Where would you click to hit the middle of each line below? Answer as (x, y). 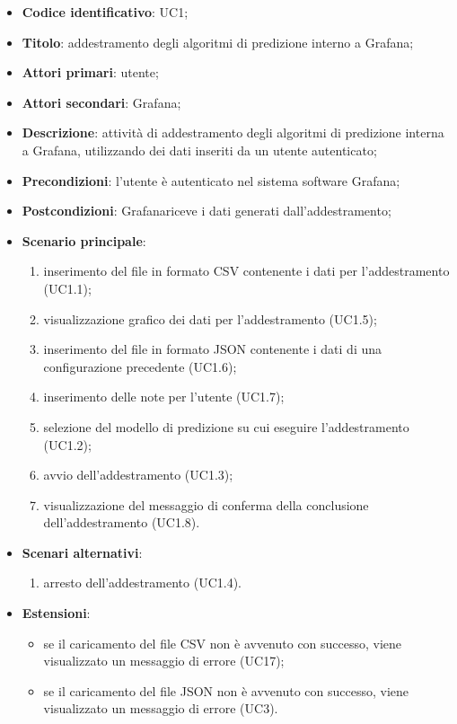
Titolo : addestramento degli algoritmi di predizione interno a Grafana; (218, 42)
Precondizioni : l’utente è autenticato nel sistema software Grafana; (211, 180)
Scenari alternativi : (82, 552)
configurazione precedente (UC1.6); (140, 366)
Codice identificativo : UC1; (105, 12)
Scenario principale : (84, 240)
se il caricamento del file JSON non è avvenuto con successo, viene (226, 690)
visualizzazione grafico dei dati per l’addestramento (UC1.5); (210, 318)
